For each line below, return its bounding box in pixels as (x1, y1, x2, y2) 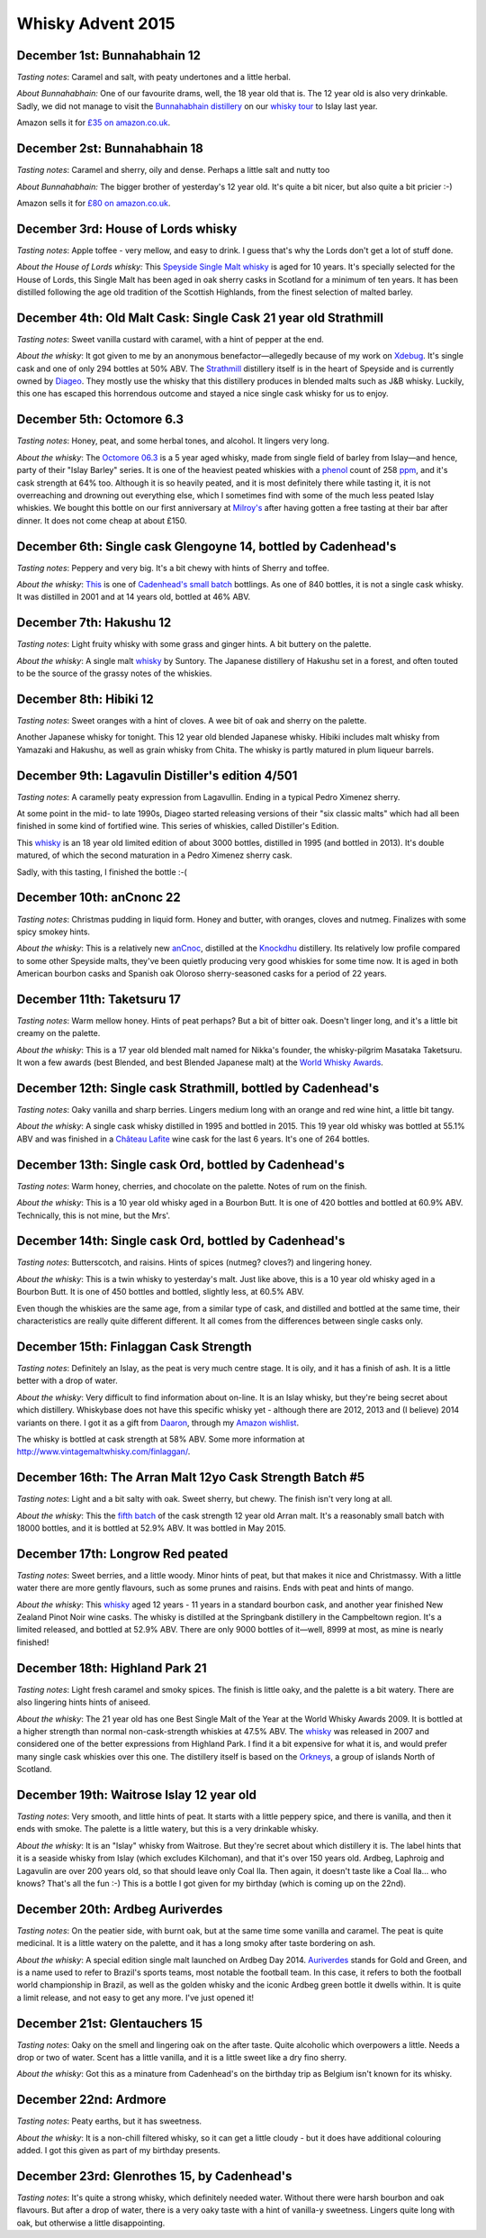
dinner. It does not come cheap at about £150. (16, 514, 187, 526)
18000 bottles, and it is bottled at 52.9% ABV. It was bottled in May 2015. (16, 1523, 286, 1533)
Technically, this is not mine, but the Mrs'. (16, 1210, 171, 1221)
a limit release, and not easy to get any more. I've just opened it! (16, 1992, 255, 2003)
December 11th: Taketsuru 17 (16, 991, 182, 1006)
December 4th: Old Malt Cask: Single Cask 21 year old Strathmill (16, 310, 384, 325)
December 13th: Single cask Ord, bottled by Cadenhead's (16, 1157, 346, 1172)
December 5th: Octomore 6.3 (16, 412, 184, 427)
